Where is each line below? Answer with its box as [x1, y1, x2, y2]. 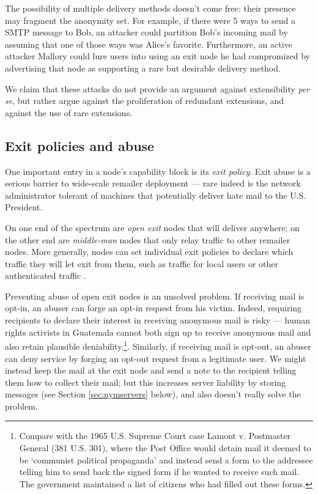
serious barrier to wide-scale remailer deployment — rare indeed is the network [5, 177, 301, 190]
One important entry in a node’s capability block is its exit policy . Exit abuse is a [5, 164, 311, 177]
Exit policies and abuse [5, 136, 155, 155]
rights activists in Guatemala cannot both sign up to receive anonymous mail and [5, 325, 311, 338]
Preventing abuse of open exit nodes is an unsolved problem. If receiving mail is [5, 289, 305, 302]
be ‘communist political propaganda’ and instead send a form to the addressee [19, 453, 313, 466]
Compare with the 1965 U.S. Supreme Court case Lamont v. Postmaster [19, 429, 291, 442]
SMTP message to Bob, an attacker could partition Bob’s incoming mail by [5, 26, 288, 39]
